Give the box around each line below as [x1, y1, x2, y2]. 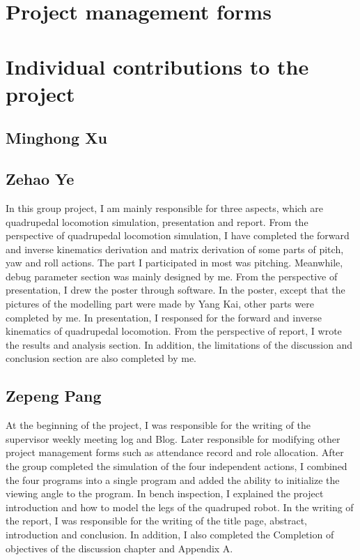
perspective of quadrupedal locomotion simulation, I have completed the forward [6, 228, 350, 243]
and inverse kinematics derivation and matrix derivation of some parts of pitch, [6, 241, 344, 256]
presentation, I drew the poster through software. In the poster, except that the [6, 282, 345, 297]
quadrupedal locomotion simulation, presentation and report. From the [6, 214, 308, 229]
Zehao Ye [6, 168, 75, 190]
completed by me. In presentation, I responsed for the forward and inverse [6, 310, 322, 324]
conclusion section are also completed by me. [6, 351, 197, 365]
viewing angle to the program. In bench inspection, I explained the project [6, 486, 324, 501]
